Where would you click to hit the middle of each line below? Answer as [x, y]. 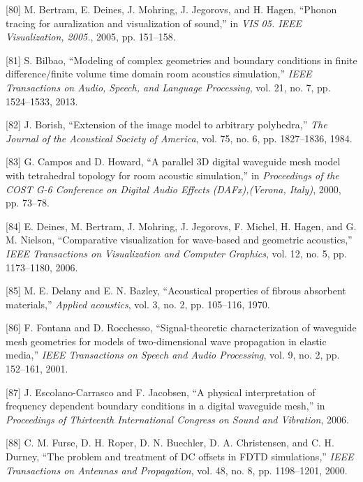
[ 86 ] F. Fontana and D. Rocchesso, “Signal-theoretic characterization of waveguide [181, 327]
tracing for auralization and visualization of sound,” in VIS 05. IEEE [154, 23]
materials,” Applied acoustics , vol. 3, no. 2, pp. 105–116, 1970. [138, 304]
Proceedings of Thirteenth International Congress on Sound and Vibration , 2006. [177, 419]
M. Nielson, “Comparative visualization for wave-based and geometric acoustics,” [179, 240]
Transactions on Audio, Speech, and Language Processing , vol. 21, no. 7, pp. [168, 87]
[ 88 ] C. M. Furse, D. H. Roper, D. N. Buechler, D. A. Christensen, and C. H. [170, 443]
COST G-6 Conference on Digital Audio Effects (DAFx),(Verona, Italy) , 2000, [173, 189]
